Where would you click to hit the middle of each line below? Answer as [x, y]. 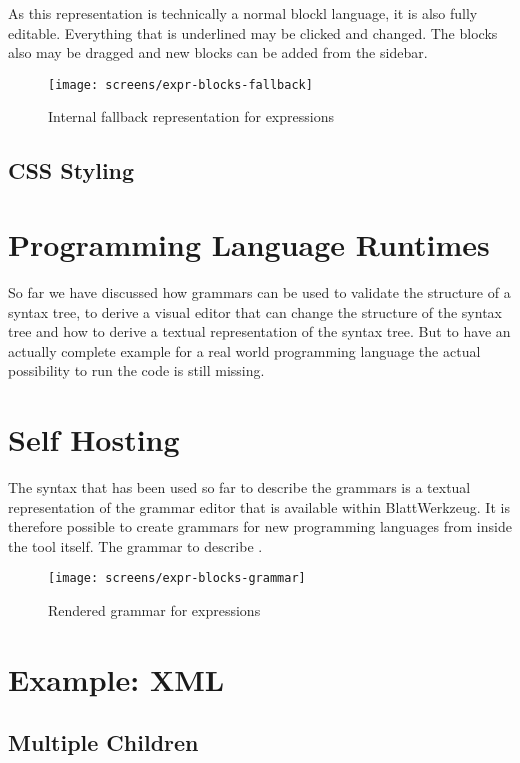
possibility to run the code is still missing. [136, 370]
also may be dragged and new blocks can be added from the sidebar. [218, 52]
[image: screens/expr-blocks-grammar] [177, 578]
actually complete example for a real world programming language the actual [244, 350]
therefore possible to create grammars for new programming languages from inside [260, 526]
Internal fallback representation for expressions [191, 116]
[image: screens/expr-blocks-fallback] [180, 84]
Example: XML [116, 678]
